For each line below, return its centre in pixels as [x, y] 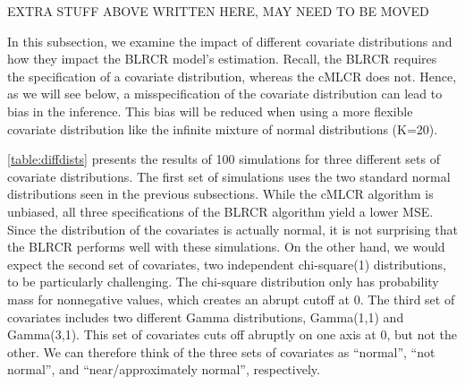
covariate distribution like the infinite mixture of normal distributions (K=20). [223, 128]
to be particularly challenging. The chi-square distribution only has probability [223, 282]
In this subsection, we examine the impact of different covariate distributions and [230, 41]
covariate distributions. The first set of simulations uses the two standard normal [229, 176]
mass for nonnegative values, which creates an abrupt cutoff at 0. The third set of [231, 299]
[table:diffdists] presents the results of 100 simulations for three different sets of [224, 159]
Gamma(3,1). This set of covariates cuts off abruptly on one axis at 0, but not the [232, 334]
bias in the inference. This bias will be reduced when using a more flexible [210, 111]
